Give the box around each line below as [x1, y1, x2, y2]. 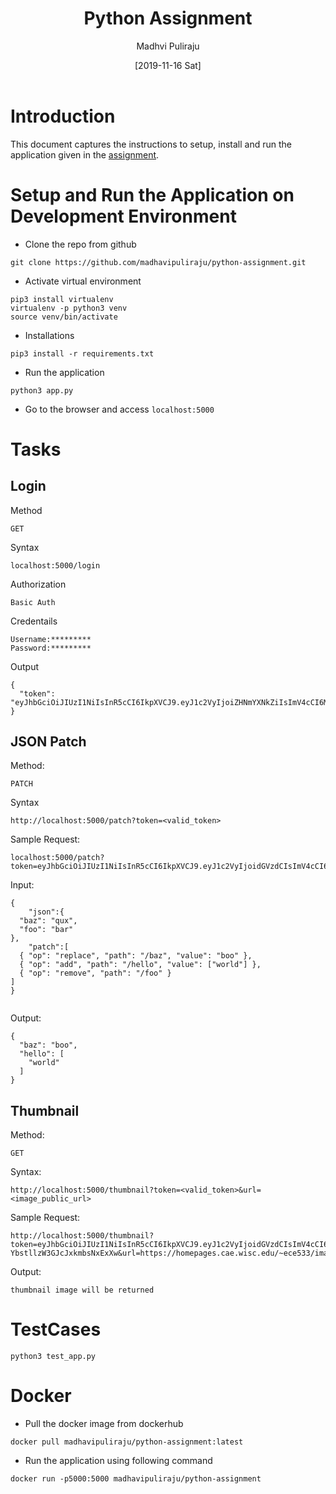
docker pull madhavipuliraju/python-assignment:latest [10, 1437, 244, 1447]
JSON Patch [10, 733, 87, 751]
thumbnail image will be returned [10, 1285, 155, 1296]
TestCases [10, 1318, 102, 1341]
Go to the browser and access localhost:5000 [24, 403, 215, 415]
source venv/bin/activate [10, 312, 118, 322]
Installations [24, 329, 75, 341]
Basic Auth [10, 597, 56, 607]
